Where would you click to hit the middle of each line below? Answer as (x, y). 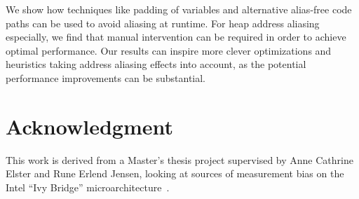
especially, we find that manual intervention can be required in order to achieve (176, 37)
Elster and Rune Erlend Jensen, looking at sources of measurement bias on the (175, 173)
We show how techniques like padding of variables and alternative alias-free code (179, 9)
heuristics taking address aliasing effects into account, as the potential (156, 64)
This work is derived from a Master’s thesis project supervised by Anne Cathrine (179, 159)
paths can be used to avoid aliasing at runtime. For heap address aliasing (163, 23)
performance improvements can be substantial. (106, 77)
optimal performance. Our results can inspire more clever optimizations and (169, 50)
